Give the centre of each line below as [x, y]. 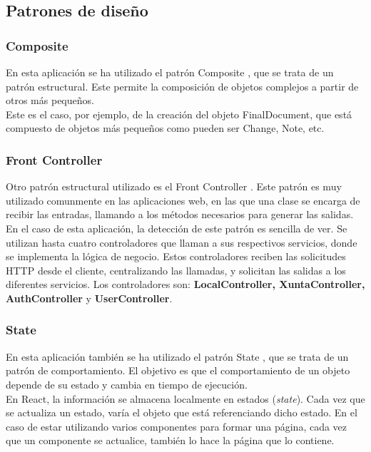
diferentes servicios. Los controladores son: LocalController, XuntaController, [185, 284]
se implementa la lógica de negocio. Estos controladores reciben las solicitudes [176, 256]
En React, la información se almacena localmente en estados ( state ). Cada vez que [185, 398]
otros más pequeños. [50, 100]
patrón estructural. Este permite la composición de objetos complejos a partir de [182, 86]
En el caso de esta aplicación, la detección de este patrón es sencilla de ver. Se [177, 228]
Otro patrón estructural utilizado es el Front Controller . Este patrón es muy [174, 186]
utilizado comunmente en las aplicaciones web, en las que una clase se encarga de [183, 200]
